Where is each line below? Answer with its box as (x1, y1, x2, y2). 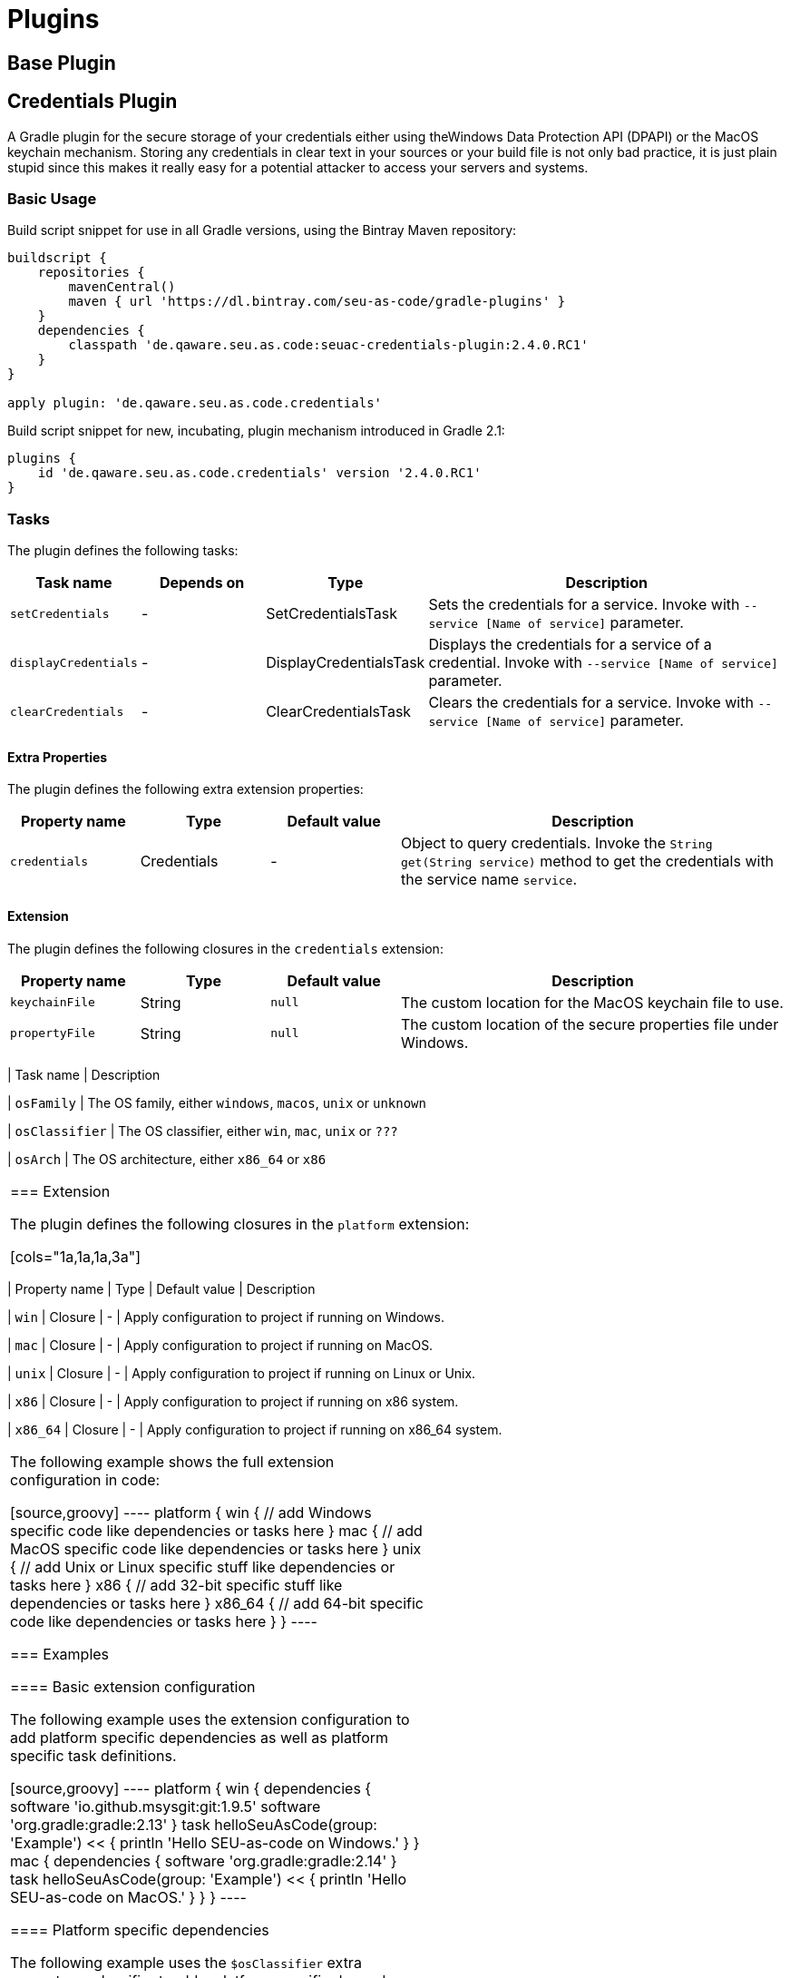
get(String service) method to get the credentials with (400, 852, 775, 871)
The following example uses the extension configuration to (10, 1709, 410, 1728)
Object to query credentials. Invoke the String (400, 834, 713, 853)
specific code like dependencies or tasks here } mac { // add (10, 1521, 423, 1540)
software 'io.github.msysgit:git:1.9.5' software (10, 1797, 321, 1816)
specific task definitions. (10, 1746, 177, 1765)
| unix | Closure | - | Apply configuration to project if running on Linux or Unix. (7, 1365, 476, 1381)
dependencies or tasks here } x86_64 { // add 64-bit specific (10, 1593, 424, 1612)
